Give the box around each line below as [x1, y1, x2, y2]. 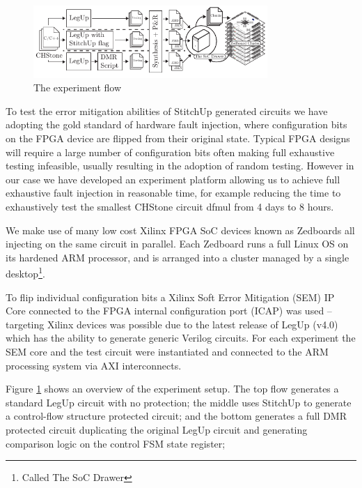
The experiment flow [33, 80, 122, 95]
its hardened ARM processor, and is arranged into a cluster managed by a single [6, 250, 349, 264]
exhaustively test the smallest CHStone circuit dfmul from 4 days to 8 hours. [6, 199, 334, 213]
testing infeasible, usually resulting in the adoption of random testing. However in [6, 158, 354, 173]
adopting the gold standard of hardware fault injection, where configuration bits [6, 117, 347, 132]
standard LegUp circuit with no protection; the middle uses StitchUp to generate [6, 395, 352, 409]
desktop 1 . [6, 264, 45, 280]
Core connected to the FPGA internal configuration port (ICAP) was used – [6, 303, 332, 318]
